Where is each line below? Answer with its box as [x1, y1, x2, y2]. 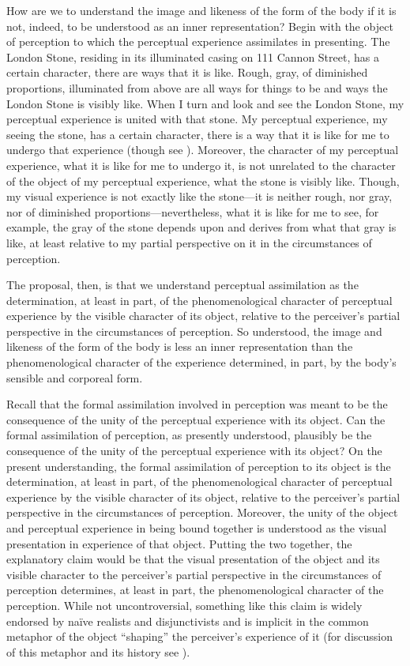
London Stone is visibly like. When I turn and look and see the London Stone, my [6, 95, 404, 111]
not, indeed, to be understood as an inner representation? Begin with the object [6, 17, 393, 34]
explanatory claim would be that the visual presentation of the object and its [6, 551, 380, 567]
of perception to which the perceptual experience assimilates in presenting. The [6, 33, 390, 50]
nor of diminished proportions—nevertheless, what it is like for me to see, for [6, 203, 379, 220]
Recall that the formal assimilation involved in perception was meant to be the [6, 396, 388, 412]
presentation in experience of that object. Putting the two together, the [6, 535, 352, 551]
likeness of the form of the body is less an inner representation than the [6, 338, 353, 355]
